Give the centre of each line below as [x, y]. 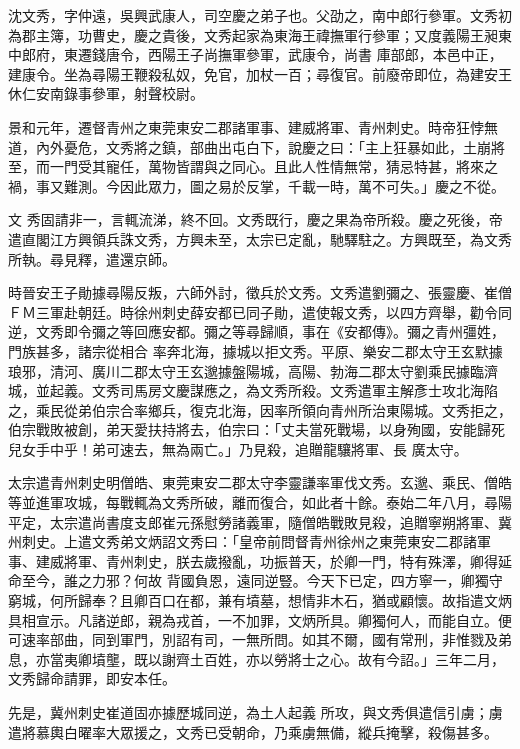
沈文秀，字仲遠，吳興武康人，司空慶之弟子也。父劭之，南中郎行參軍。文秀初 [260, 15]
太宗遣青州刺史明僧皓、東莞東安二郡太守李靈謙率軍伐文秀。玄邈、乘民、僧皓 [260, 482]
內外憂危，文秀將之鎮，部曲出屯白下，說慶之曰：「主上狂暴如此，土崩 [263, 146]
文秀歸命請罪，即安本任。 [92, 678]
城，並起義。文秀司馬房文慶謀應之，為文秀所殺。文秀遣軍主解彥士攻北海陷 [253, 390]
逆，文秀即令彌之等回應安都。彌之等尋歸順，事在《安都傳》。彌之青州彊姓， [256, 331]
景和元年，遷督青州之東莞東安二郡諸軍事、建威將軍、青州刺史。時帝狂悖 [246, 126]
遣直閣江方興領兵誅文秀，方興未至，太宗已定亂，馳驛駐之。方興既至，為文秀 [260, 238]
